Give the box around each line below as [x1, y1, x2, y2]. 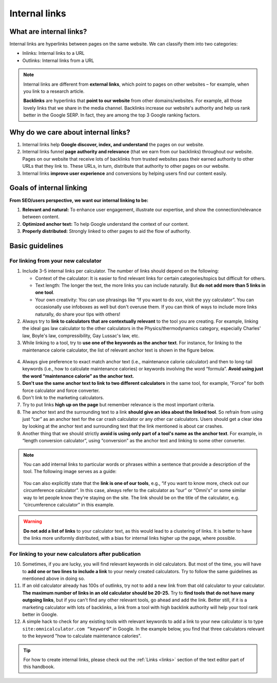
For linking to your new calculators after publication [9, 550, 141, 557]
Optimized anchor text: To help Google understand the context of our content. [22, 221, 189, 227]
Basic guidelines [9, 241, 64, 250]
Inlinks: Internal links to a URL [22, 50, 85, 56]
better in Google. [22, 611, 58, 618]
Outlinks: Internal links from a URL [22, 57, 94, 64]
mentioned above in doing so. [22, 575, 85, 582]
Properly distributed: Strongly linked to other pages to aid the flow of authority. [22, 228, 191, 235]
